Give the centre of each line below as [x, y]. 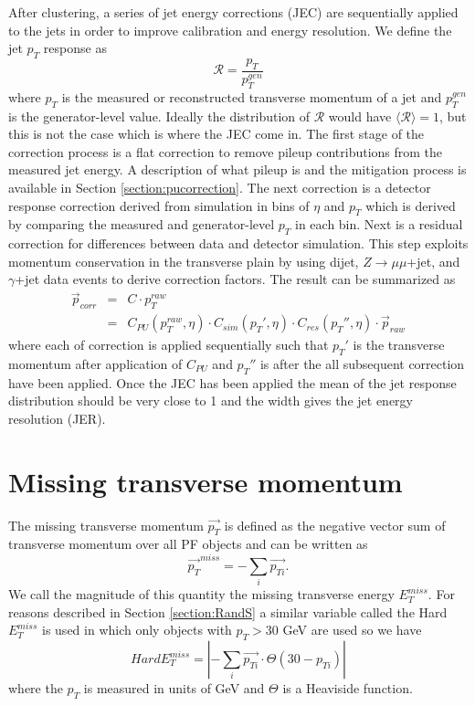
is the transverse [399, 345]
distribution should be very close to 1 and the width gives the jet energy [211, 400]
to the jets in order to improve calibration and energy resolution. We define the [230, 30]
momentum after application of [95, 363]
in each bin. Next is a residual [379, 224]
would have [360, 116]
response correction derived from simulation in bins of [159, 205]
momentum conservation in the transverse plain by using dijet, [184, 261]
